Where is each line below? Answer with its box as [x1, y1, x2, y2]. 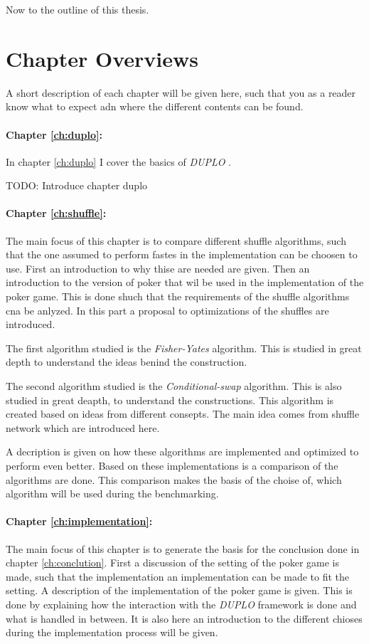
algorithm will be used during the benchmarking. [6, 486, 219, 501]
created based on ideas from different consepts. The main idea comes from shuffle [6, 406, 360, 421]
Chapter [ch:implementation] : [6, 514, 153, 529]
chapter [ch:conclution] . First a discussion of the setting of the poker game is [6, 555, 340, 570]
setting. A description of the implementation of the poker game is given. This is [6, 583, 353, 598]
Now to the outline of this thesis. [6, 2, 149, 16]
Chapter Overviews [6, 43, 198, 73]
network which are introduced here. [6, 420, 160, 435]
